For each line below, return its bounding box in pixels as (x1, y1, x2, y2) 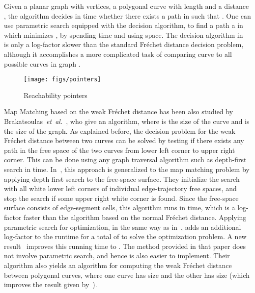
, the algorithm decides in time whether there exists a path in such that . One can (4, 10, 251, 21)
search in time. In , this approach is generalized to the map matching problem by (4, 164, 250, 174)
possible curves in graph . (4, 58, 81, 69)
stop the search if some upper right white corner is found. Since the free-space (4, 193, 239, 203)
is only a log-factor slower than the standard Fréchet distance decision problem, (4, 39, 244, 49)
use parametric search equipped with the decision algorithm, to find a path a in (4, 20, 243, 30)
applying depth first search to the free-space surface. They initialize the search (4, 173, 240, 184)
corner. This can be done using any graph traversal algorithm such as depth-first (4, 154, 247, 165)
